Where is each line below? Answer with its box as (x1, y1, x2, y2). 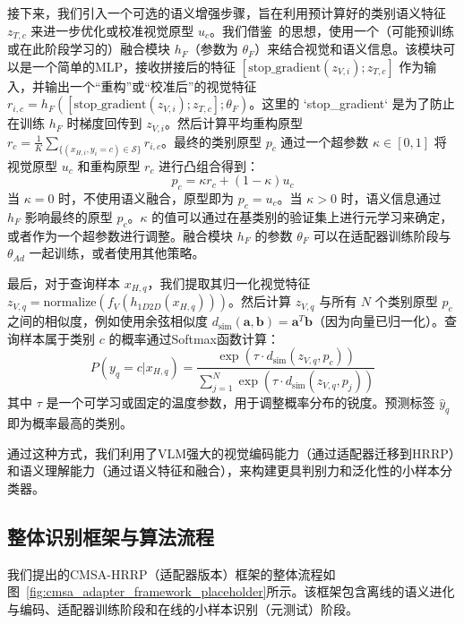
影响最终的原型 (24, 207, 113, 226)
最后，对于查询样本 (7, 273, 120, 292)
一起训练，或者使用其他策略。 (29, 244, 205, 262)
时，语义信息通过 (340, 188, 442, 207)
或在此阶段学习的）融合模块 (7, 39, 170, 58)
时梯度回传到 (66, 114, 142, 132)
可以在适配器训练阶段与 (313, 226, 451, 244)
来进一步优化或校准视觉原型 (30, 21, 194, 39)
